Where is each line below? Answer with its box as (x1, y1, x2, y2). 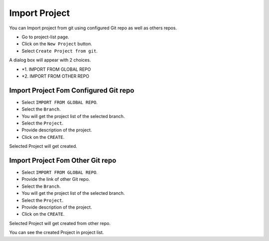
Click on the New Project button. (21, 41, 92, 47)
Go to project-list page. (21, 34, 69, 40)
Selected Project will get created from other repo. (9, 220, 111, 226)
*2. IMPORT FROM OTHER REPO (21, 73, 90, 79)
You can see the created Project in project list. (9, 230, 104, 236)
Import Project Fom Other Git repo (9, 156, 117, 164)
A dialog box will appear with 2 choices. (9, 57, 91, 63)
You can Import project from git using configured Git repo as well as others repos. (9, 25, 177, 31)
